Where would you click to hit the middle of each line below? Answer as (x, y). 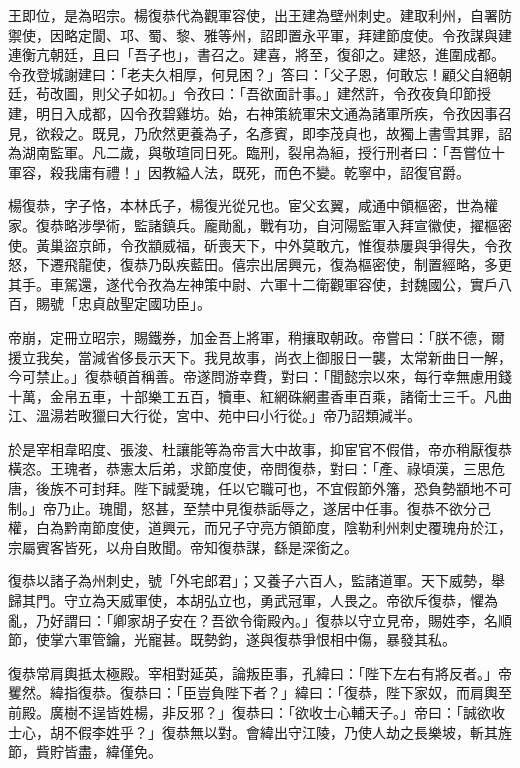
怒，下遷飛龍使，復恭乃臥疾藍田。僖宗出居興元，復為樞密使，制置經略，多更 (260, 264)
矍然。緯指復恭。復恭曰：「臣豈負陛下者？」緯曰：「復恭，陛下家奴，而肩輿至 (260, 692)
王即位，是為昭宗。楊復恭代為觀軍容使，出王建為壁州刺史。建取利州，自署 (253, 15)
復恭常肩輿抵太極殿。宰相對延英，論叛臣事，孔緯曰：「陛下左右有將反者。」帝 (260, 672)
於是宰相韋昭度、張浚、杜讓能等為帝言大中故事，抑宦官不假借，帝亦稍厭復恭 (260, 448)
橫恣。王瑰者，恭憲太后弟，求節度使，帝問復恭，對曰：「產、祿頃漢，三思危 (256, 468)
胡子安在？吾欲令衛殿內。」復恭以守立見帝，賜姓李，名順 (326, 619)
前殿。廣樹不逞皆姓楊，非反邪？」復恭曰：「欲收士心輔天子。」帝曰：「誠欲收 (256, 712)
